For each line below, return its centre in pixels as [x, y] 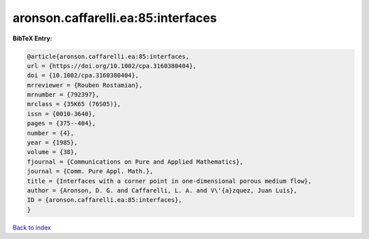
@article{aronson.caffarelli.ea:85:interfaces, [108, 56]
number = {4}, [51, 133]
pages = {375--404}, [61, 124]
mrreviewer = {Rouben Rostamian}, [85, 85]
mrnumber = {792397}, [63, 95]
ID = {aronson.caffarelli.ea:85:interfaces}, [105, 200]
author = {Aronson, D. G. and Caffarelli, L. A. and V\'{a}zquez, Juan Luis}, [162, 191]
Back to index [32, 227]
